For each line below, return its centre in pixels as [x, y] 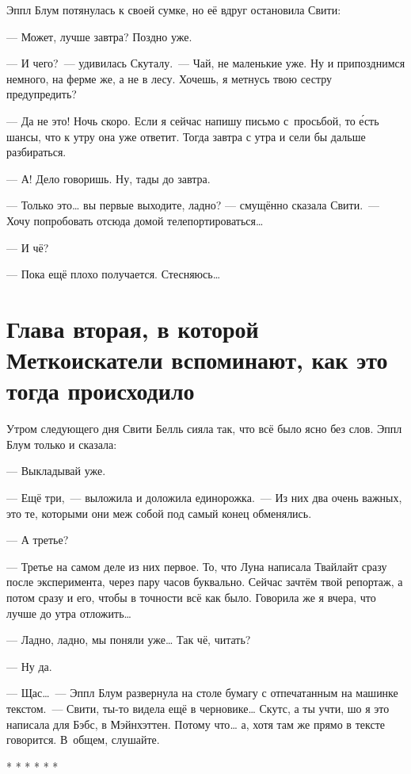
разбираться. [36, 152]
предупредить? [42, 94]
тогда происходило [101, 391]
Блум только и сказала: [62, 444]
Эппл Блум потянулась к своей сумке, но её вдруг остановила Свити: [174, 10]
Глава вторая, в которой [133, 328]
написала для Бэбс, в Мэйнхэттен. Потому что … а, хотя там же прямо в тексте [196, 724]
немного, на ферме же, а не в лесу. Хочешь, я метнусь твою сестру [169, 78]
